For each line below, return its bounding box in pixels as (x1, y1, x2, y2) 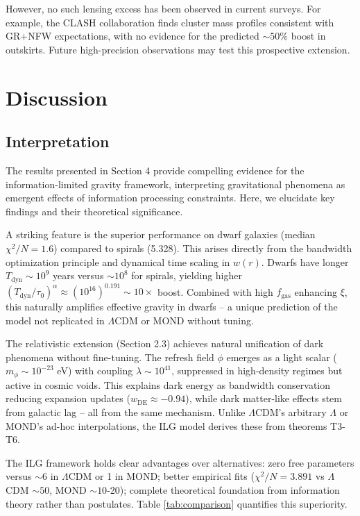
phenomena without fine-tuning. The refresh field (6, 349, 214, 364)
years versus (52, 268, 104, 283)
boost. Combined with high (157, 284, 273, 299)
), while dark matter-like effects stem (185, 391, 343, 406)
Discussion (6, 83, 108, 111)
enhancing (294, 284, 338, 299)
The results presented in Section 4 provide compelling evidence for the (6, 163, 305, 177)
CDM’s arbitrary (255, 405, 327, 419)
